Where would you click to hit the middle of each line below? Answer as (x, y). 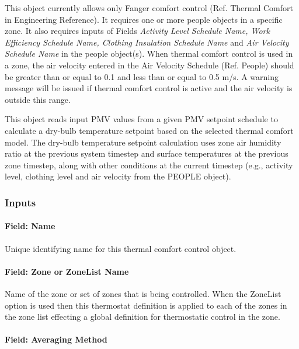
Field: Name (30, 226)
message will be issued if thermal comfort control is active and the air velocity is (149, 88)
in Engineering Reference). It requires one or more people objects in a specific (144, 19)
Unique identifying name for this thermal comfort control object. (121, 248)
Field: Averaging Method (56, 339)
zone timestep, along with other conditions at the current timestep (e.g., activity (149, 165)
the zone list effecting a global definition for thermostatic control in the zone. (142, 317)
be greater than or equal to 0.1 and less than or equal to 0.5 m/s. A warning (142, 76)
